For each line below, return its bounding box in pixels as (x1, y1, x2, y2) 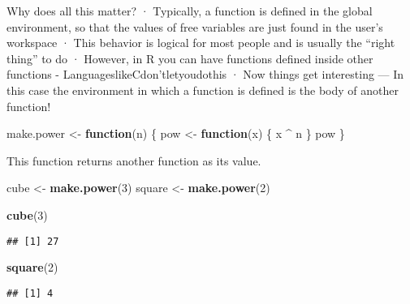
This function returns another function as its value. (6, 152, 261, 169)
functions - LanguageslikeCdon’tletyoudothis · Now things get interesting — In (6, 66, 404, 83)
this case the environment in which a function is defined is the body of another (6, 81, 399, 98)
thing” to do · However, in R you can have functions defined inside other (6, 49, 373, 66)
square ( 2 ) (6, 259, 58, 276)
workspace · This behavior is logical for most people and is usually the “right (6, 34, 395, 51)
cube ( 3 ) (6, 206, 48, 223)
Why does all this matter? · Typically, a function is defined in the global (6, 2, 373, 19)
